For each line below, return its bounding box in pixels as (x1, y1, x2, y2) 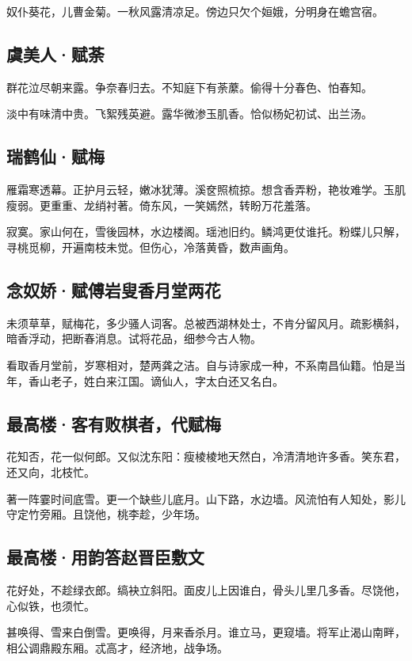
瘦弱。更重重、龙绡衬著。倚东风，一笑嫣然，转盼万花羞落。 (6, 196, 317, 213)
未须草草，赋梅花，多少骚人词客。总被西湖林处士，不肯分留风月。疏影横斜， (6, 314, 406, 331)
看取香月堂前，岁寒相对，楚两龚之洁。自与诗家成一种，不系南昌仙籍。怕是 (6, 356, 395, 373)
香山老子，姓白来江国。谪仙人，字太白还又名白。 (28, 372, 284, 389)
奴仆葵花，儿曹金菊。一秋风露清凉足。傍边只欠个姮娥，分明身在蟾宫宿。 (6, 3, 383, 19)
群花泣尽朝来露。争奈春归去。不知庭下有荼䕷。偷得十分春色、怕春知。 (6, 78, 372, 95)
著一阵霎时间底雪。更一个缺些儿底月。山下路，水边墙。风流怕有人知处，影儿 (6, 490, 406, 507)
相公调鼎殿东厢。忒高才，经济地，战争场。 (6, 639, 228, 655)
